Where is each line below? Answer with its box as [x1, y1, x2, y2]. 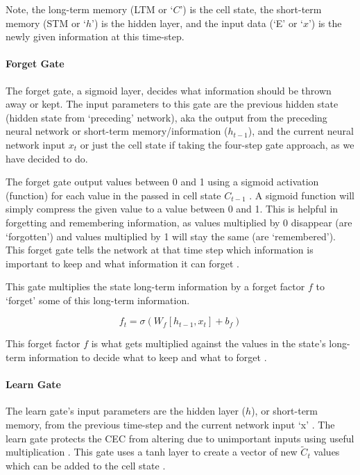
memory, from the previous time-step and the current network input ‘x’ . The [6, 417, 335, 432]
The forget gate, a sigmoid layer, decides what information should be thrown [6, 83, 332, 97]
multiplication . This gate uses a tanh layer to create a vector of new [6, 444, 298, 459]
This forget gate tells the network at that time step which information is [6, 242, 314, 257]
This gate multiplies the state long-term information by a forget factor [6, 279, 305, 294]
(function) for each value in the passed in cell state [6, 187, 221, 202]
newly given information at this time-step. [6, 29, 185, 44]
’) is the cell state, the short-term [180, 2, 322, 16]
